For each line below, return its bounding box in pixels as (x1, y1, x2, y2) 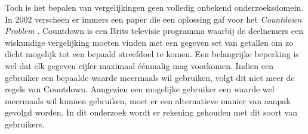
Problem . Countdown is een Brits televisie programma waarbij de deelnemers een (5, 24, 303, 37)
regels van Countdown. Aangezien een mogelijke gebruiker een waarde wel (5, 83, 275, 95)
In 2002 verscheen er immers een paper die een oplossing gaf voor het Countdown (5, 13, 302, 25)
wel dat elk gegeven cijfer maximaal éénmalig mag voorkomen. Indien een (5, 59, 273, 71)
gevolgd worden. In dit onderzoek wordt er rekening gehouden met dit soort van (5, 106, 297, 119)
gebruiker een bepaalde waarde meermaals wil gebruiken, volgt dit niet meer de (5, 71, 295, 83)
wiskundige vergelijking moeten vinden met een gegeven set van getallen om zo (5, 36, 294, 48)
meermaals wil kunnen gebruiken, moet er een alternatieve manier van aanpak (5, 94, 291, 107)
